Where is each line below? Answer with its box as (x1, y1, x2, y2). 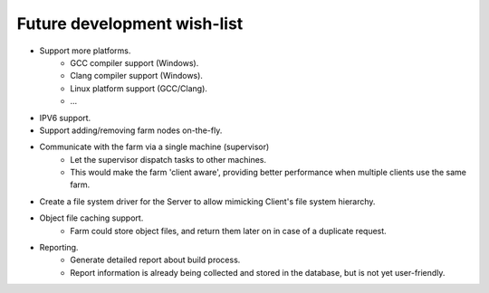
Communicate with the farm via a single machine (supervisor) (39, 141, 270, 153)
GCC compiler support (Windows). (70, 57, 199, 68)
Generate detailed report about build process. (70, 254, 241, 266)
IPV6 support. (39, 112, 91, 123)
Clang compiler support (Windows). (70, 71, 204, 81)
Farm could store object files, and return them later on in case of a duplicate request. (70, 225, 387, 236)
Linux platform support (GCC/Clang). (70, 82, 208, 94)
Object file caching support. (39, 213, 144, 223)
